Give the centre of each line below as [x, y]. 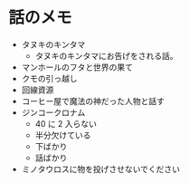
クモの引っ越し [49, 78]
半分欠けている [63, 135]
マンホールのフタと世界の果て [77, 67]
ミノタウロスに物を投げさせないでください [101, 169]
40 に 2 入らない [66, 123]
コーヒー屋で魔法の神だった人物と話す [93, 101]
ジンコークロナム [53, 112]
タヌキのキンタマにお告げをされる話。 [106, 55]
